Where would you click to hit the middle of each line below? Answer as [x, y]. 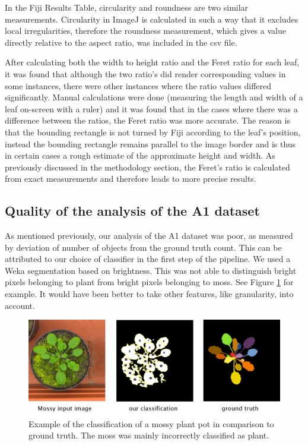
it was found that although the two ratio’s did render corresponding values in [145, 73]
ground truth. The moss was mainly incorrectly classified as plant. [149, 435]
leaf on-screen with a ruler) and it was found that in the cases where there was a [151, 108]
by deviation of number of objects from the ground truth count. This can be [143, 247]
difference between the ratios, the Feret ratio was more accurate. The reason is [147, 120]
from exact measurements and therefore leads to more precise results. [131, 179]
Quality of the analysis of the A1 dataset [132, 211]
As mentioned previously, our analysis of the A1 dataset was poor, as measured [149, 236]
